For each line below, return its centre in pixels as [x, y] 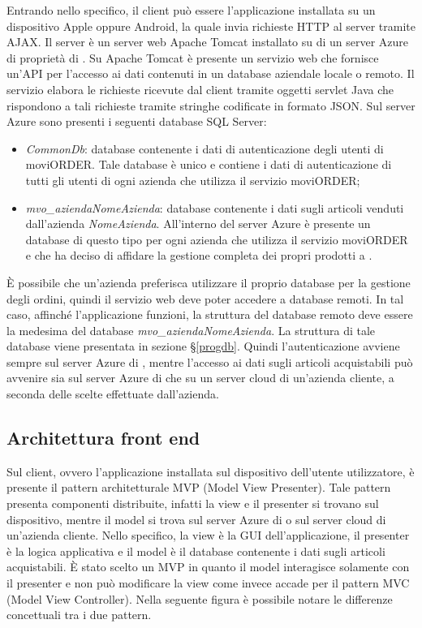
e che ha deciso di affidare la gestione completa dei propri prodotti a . [199, 255]
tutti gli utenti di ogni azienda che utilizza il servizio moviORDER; [193, 180]
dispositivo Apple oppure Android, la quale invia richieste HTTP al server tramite [211, 26]
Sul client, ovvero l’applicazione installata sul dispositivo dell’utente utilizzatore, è [211, 471]
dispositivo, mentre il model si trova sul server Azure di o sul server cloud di [196, 519]
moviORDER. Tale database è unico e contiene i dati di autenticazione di [209, 164]
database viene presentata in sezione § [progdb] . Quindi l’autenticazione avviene [203, 346]
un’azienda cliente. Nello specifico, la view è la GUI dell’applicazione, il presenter [208, 535]
